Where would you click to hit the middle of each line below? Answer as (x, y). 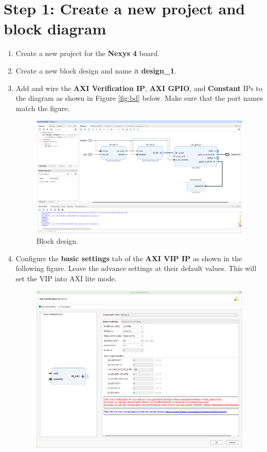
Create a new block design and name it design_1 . (96, 70)
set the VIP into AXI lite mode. (66, 278)
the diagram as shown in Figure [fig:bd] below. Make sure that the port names (139, 98)
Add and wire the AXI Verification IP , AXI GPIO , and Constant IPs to (139, 88)
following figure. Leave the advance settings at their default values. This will (136, 268)
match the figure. (43, 108)
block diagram (55, 29)
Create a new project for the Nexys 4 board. (88, 53)
